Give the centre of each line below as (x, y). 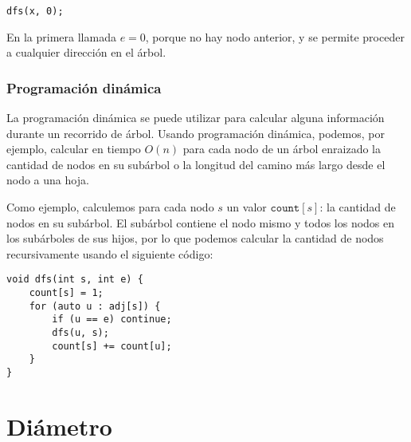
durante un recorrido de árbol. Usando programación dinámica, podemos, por (196, 133)
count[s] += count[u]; (112, 346)
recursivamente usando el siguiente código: (110, 253)
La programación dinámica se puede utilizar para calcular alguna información (196, 118)
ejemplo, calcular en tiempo (74, 149)
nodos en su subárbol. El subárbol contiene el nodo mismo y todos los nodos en (201, 222)
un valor (247, 207)
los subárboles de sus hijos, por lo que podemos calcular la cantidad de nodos (195, 238)
